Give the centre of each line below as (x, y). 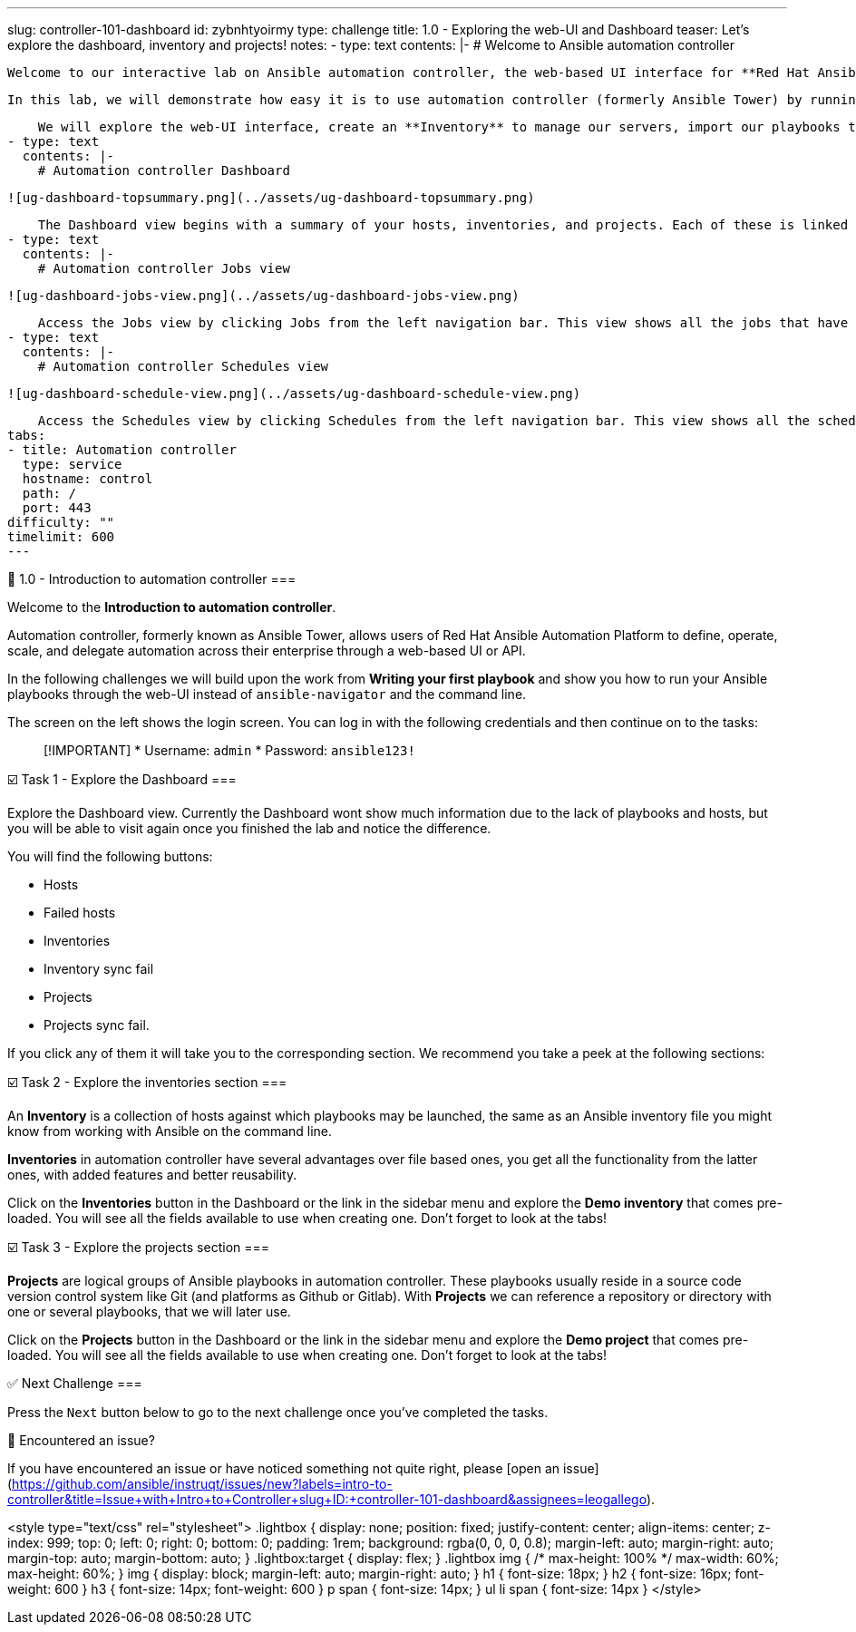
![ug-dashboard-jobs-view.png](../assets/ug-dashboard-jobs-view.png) (263, 296)
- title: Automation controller (122, 450)
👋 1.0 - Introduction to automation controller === (152, 579)
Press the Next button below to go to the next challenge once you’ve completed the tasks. (278, 1412)
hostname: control (88, 479)
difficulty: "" (61, 522)
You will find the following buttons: (110, 856)
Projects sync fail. (97, 1025)
